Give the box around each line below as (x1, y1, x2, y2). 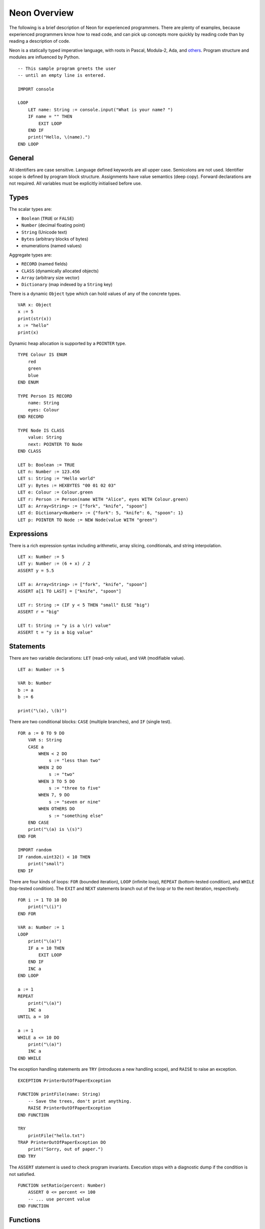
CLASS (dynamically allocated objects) (21, 268, 99, 274)
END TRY (18, 1153, 36, 1159)
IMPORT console (18, 86, 54, 92)
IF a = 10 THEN (27, 945, 65, 951)
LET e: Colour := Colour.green (18, 490, 93, 495)
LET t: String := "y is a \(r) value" (18, 623, 111, 628)
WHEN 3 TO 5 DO (38, 778, 75, 784)
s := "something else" (49, 813, 104, 819)
